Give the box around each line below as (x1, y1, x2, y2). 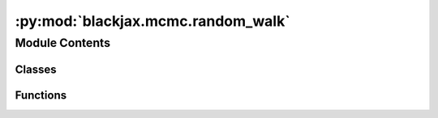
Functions (15, 88, 67, 102)
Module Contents (15, 36, 111, 50)
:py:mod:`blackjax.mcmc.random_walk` (15, 12, 291, 30)
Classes (15, 62, 57, 76)
